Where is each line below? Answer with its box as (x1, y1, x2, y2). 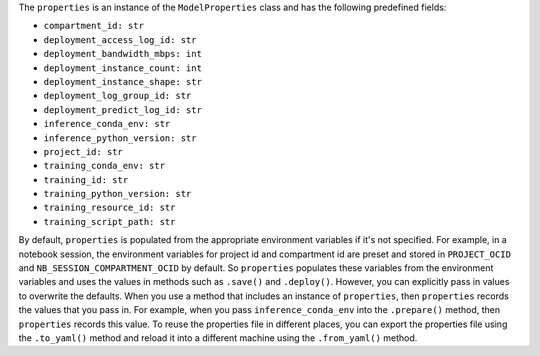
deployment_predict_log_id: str (43, 104, 202, 115)
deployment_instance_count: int (43, 62, 202, 74)
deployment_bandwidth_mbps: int (43, 48, 202, 60)
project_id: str (43, 146, 124, 157)
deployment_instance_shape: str (43, 76, 202, 87)
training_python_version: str (43, 188, 192, 200)
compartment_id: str (43, 20, 145, 32)
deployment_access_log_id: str (43, 34, 197, 45)
